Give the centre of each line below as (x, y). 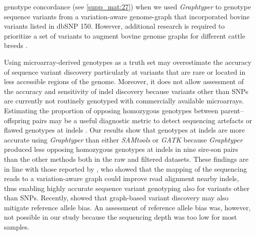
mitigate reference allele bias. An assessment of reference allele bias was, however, (128, 207)
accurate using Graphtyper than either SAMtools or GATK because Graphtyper (123, 139)
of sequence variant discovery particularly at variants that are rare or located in (125, 71)
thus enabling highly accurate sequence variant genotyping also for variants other (127, 188)
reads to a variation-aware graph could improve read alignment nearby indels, (122, 178)
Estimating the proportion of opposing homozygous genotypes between (111, 110)
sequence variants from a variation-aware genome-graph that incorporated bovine (127, 16)
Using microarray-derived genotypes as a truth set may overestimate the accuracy (128, 62)
